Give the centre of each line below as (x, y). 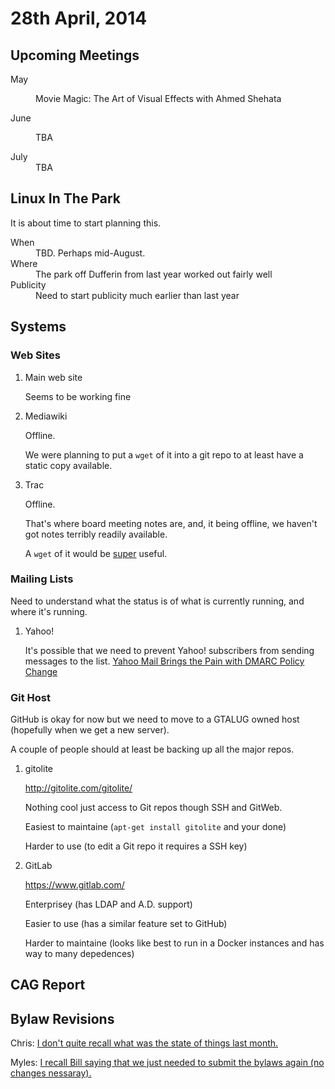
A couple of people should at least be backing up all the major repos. (152, 749)
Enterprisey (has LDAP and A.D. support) (108, 904)
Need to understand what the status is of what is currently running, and (157, 601)
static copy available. (68, 465)
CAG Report (48, 985)
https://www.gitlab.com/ (74, 885)
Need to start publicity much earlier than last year (137, 295)
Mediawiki (46, 416)
